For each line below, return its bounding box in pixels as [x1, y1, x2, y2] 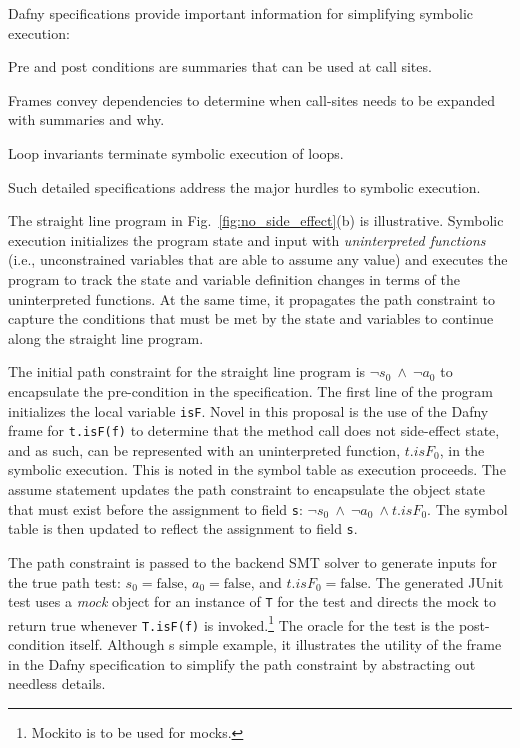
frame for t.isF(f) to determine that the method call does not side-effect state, [8, 420, 500, 441]
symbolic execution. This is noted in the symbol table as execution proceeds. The [8, 459, 506, 480]
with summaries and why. [8, 109, 165, 130]
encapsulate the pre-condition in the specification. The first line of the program [8, 380, 493, 401]
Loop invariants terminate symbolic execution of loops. [8, 142, 344, 163]
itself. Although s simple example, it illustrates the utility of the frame [69, 634, 502, 655]
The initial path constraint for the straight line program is [8, 361, 366, 382]
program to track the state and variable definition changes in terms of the [8, 268, 460, 289]
